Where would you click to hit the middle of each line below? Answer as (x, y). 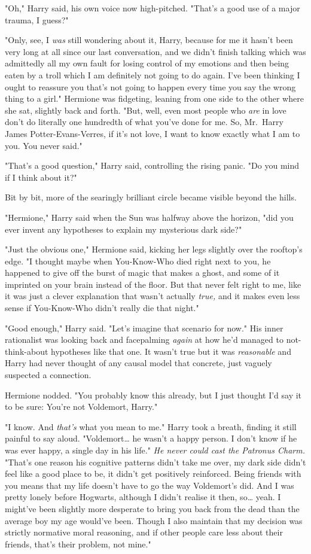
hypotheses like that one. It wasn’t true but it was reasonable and (171, 351)
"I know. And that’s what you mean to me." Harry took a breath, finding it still (151, 426)
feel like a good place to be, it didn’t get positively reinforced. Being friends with (153, 474)
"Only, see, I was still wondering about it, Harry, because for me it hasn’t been (149, 40)
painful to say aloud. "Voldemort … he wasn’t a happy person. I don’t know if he (151, 438)
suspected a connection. (48, 375)
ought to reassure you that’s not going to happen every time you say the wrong (150, 86)
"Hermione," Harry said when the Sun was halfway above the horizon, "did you (149, 217)
